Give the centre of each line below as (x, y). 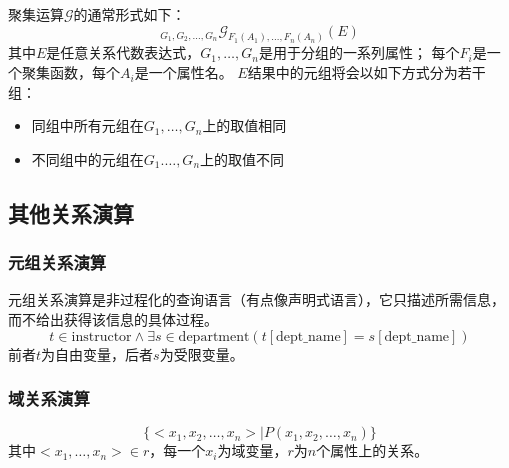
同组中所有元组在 (87, 125)
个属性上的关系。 (372, 450)
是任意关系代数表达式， (123, 52)
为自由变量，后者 (97, 353)
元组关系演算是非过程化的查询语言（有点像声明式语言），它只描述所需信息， (256, 299)
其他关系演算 (71, 212)
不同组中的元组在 (87, 158)
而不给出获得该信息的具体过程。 (113, 319)
